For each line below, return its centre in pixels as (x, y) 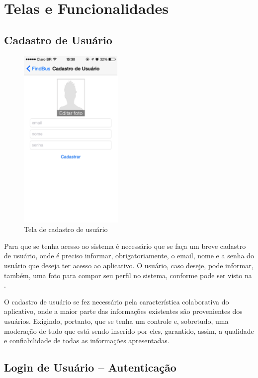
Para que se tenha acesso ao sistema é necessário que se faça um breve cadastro (125, 246)
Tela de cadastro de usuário (66, 229)
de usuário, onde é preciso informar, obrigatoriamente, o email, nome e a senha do (129, 256)
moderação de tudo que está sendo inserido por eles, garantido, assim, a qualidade (129, 331)
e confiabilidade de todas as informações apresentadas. (87, 340)
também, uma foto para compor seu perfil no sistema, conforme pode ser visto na (128, 275)
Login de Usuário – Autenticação (90, 367)
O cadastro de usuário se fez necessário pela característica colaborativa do (117, 301)
